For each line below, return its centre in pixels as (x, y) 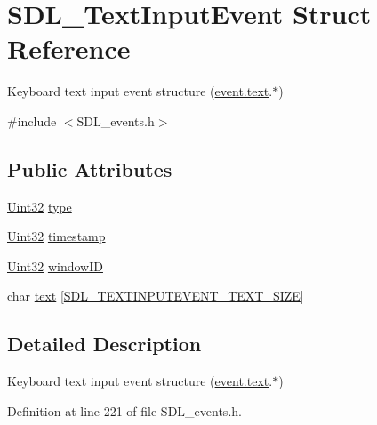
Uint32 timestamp (56, 236)
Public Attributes (90, 168)
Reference (69, 48)
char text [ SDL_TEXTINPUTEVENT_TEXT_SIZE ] (156, 296)
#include (32, 120)
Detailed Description (104, 344)
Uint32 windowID (55, 265)
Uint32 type (40, 206)
